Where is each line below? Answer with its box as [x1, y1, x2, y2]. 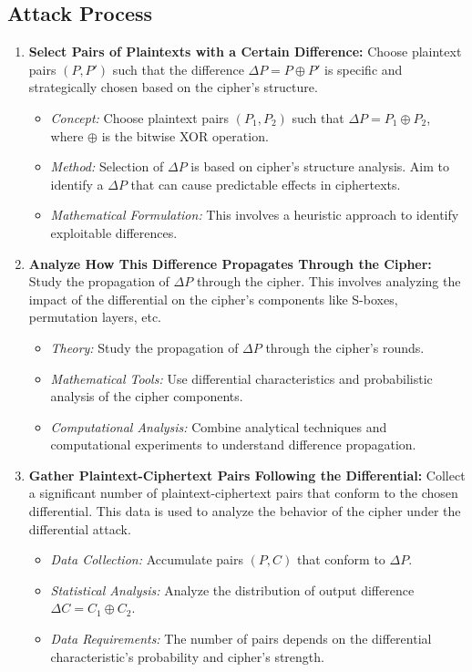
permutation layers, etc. [28, 307, 162, 326]
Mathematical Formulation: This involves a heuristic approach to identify [50, 205, 459, 224]
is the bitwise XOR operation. [101, 126, 269, 145]
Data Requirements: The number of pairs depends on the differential [50, 629, 432, 648]
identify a [50, 174, 104, 193]
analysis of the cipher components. [50, 387, 243, 406]
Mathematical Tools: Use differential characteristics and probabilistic [50, 368, 433, 388]
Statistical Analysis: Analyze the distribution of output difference [50, 580, 415, 599]
